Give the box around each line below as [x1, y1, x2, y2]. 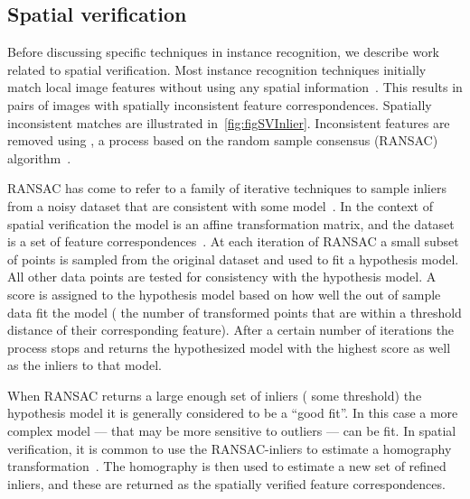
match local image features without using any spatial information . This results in [7, 78, 463, 97]
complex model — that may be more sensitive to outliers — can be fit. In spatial [7, 421, 456, 440]
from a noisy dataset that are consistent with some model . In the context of [7, 196, 433, 215]
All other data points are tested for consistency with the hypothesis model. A [7, 267, 437, 286]
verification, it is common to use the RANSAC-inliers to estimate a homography [7, 439, 452, 457]
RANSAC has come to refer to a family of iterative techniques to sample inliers [7, 179, 446, 198]
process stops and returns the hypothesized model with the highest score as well [7, 337, 451, 356]
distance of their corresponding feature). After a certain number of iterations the [7, 320, 455, 339]
